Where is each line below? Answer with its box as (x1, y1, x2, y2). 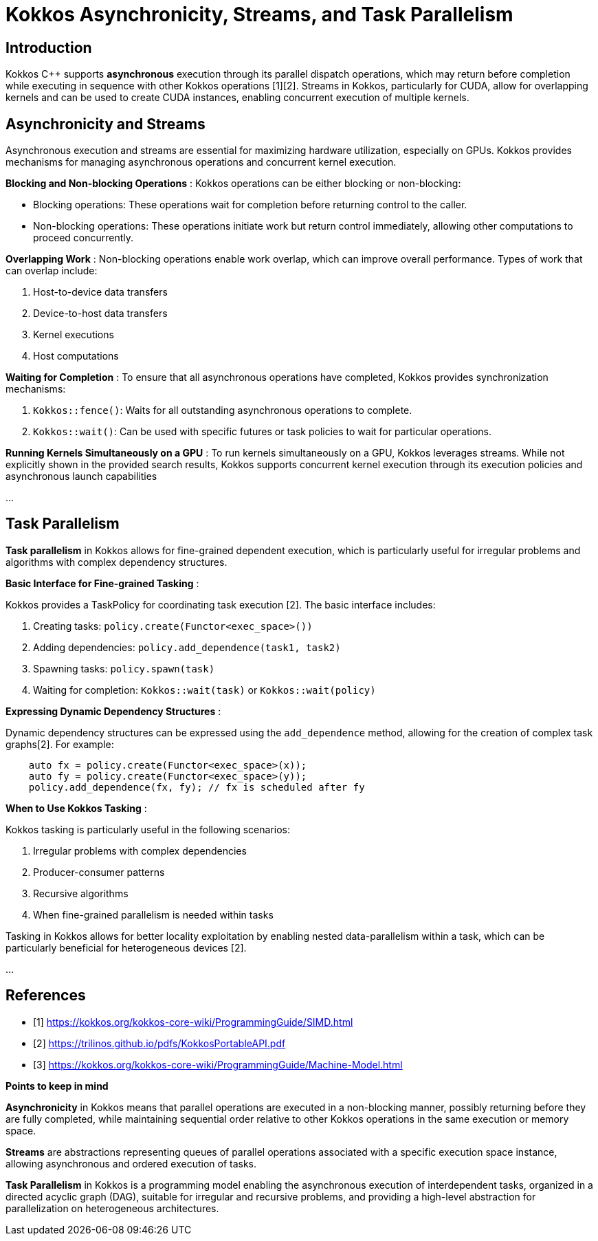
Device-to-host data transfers (33, 307, 168, 320)
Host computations (33, 350, 119, 362)
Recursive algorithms (33, 887, 129, 899)
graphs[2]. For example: (5, 738, 114, 750)
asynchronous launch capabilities (5, 470, 157, 483)
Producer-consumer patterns (33, 866, 165, 878)
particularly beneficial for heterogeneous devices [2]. (5, 941, 247, 954)
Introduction (5, 39, 92, 56)
